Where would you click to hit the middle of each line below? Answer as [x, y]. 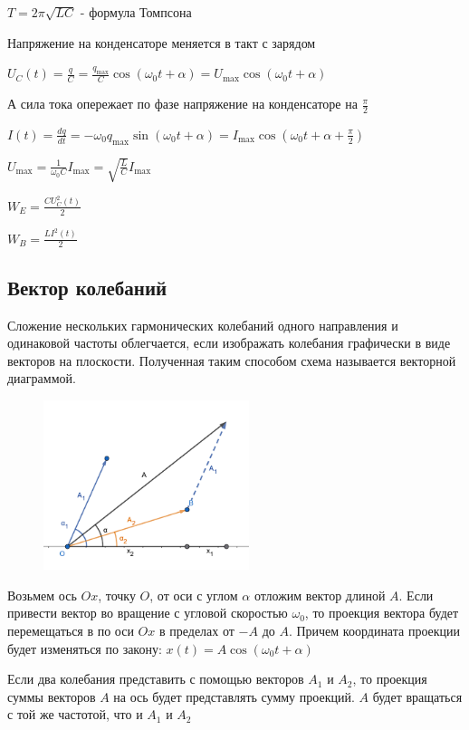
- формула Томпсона [136, 12]
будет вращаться [417, 696]
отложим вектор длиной [320, 595]
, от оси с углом [194, 595]
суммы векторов [52, 696]
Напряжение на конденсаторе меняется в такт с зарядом [162, 42]
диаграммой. [42, 378]
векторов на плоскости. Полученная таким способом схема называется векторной [232, 360]
